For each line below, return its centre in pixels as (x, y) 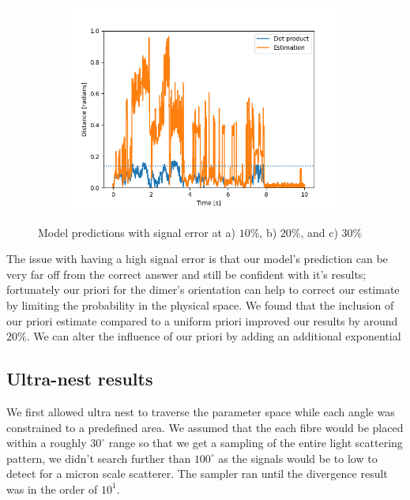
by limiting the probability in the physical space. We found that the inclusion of (200, 305)
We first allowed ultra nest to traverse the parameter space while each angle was (201, 411)
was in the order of (52, 489)
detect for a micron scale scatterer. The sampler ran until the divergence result (197, 474)
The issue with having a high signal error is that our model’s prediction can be (197, 259)
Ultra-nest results (80, 379)
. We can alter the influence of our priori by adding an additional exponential (214, 336)
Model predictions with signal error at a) (137, 232)
